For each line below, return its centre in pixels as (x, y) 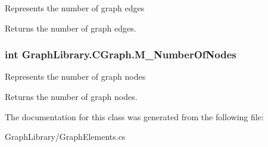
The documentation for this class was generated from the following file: (134, 116)
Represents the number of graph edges (75, 8)
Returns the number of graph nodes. (71, 96)
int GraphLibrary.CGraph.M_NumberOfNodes (121, 54)
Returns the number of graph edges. (71, 28)
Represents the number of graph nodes (75, 76)
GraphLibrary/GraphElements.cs (65, 137)
